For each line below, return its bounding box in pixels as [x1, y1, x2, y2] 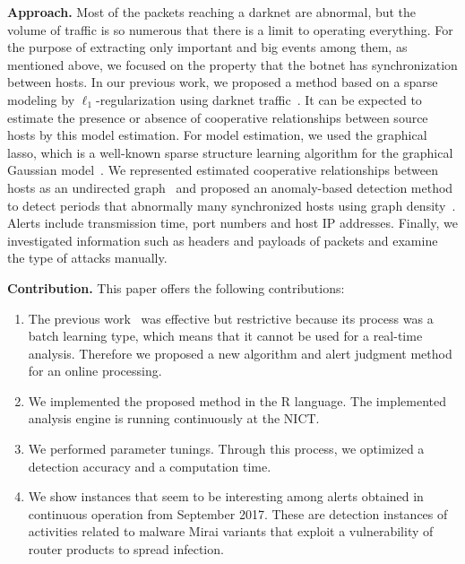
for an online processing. [28, 361, 162, 380]
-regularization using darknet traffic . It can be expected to [96, 90, 422, 108]
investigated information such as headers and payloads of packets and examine [7, 230, 438, 249]
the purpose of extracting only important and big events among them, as [7, 38, 408, 56]
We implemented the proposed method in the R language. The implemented [28, 391, 446, 410]
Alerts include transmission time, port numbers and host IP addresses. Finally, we [7, 213, 458, 232]
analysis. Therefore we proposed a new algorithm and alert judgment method [28, 343, 452, 362]
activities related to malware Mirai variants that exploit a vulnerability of [28, 522, 434, 541]
